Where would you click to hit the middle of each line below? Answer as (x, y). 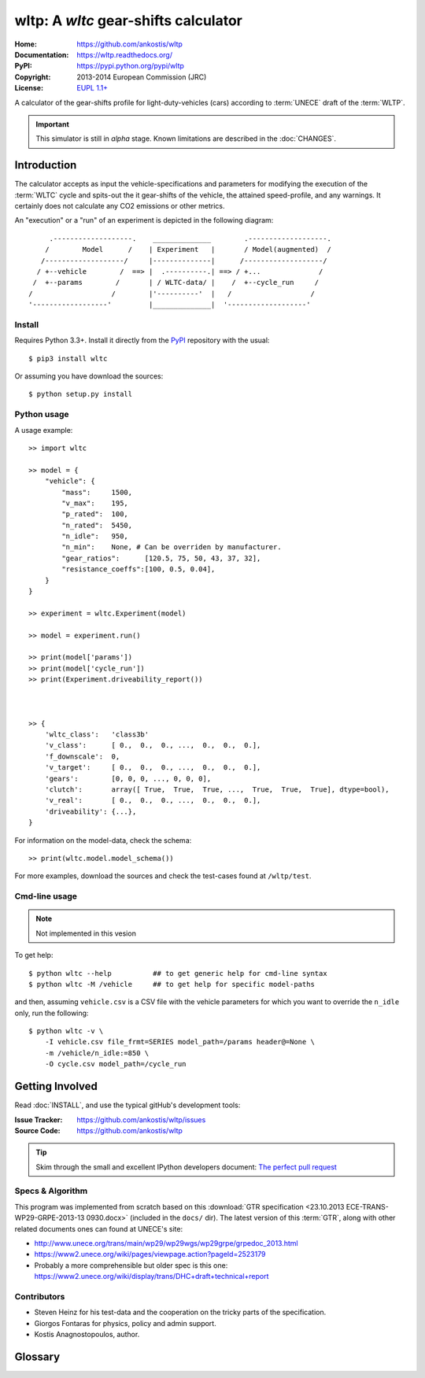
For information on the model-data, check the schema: (103, 840)
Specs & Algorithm (51, 1191)
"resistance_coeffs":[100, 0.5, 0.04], (139, 569)
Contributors (40, 1296)
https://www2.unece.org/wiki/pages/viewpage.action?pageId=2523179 (150, 1254)
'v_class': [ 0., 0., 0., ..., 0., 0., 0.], (153, 745)
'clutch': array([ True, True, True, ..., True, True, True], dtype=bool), (217, 790)
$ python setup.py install (81, 394)
